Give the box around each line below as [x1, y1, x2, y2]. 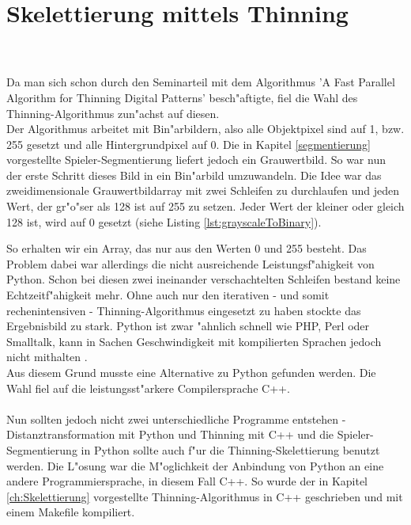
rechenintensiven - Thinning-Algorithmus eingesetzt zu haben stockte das [6, 302, 361, 318]
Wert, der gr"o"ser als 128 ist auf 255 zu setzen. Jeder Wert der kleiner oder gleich [6, 198, 405, 215]
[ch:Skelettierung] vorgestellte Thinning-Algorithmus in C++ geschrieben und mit [6, 488, 403, 504]
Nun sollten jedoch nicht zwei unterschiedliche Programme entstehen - [6, 410, 346, 427]
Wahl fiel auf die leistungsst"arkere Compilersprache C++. [6, 379, 290, 396]
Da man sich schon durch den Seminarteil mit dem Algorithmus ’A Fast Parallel [6, 74, 395, 90]
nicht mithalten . [6, 348, 88, 365]
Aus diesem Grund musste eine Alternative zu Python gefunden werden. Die [6, 364, 376, 380]
